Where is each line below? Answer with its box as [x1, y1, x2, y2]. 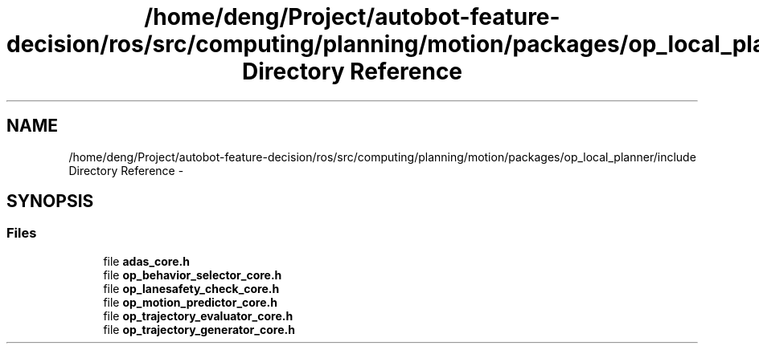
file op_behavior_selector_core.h [103, 267, 282, 282]
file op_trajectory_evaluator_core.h [103, 308, 293, 323]
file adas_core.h [103, 254, 190, 268]
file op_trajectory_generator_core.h [103, 322, 295, 336]
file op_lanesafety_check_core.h [103, 281, 280, 295]
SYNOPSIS [6, 191, 94, 212]
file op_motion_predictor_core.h [103, 295, 277, 309]
